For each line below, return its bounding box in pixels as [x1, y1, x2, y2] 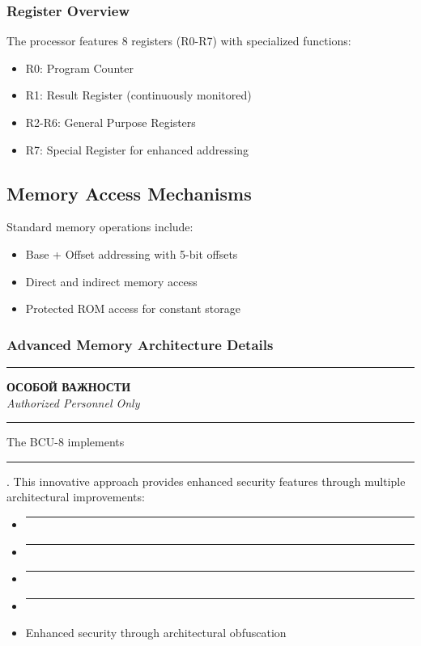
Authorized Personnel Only [6, 394, 140, 411]
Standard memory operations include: [6, 218, 193, 235]
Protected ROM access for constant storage [25, 300, 241, 317]
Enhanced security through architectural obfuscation [25, 624, 287, 641]
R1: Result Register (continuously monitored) [25, 87, 252, 103]
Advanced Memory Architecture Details [6, 334, 274, 354]
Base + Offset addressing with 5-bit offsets [25, 245, 238, 262]
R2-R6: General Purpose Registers [25, 114, 196, 130]
